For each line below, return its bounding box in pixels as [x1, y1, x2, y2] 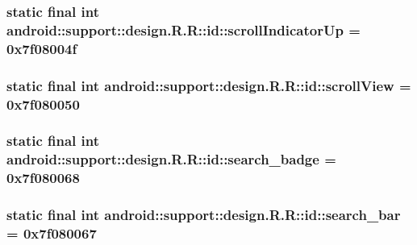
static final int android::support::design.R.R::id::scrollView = [6, 75, 411, 95]
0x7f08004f [6, 38, 77, 58]
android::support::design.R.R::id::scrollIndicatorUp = [6, 19, 361, 39]
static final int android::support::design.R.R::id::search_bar [6, 205, 401, 225]
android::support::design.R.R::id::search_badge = [6, 149, 336, 169]
